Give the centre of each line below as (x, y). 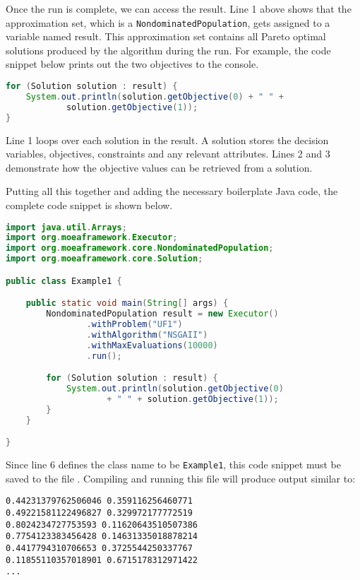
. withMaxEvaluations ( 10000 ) (152, 345)
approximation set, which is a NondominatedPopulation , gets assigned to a (168, 22)
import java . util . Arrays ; (66, 227)
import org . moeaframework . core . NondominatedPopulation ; (140, 248)
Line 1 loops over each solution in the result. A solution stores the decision (167, 140)
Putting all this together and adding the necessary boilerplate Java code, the (172, 191)
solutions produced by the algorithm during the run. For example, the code (168, 50)
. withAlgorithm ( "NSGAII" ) (147, 335)
